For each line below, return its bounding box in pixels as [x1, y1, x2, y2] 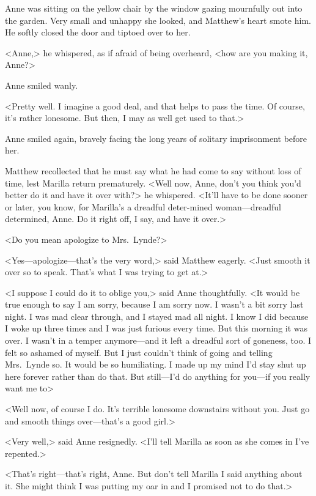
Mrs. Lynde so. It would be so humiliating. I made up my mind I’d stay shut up [5, 358, 306, 371]
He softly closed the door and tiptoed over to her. [5, 26, 191, 39]
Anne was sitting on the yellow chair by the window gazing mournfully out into [5, 2, 303, 14]
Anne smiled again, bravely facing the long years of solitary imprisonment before [5, 131, 307, 144]
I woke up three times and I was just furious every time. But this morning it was [5, 322, 308, 335]
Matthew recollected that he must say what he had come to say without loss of [5, 164, 301, 177]
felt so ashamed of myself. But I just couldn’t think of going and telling [5, 346, 273, 358]
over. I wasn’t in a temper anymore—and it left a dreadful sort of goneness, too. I [5, 334, 311, 347]
